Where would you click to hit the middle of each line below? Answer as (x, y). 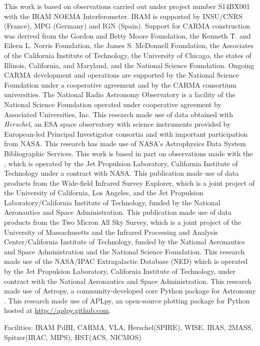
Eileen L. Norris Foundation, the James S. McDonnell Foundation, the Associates (129, 45)
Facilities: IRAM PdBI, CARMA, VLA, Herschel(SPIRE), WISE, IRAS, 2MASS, (129, 327)
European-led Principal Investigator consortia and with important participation (126, 133)
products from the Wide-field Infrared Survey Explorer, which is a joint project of (129, 183)
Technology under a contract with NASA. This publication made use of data (121, 173)
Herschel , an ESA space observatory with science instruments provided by (117, 124)
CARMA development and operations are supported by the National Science (121, 75)
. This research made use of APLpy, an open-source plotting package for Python (127, 300)
